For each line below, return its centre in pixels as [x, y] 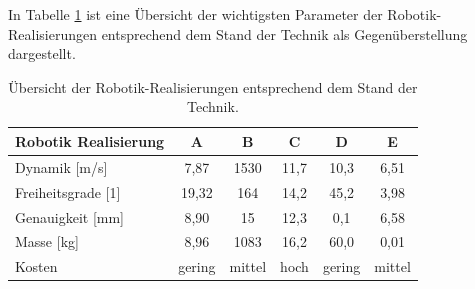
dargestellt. [42, 53]
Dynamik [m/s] [61, 166]
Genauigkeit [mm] [69, 216]
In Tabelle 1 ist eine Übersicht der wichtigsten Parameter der [195, 14]
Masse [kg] [47, 241]
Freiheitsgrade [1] [68, 191]
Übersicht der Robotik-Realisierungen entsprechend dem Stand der [213, 86]
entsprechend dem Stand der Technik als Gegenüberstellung [284, 33]
